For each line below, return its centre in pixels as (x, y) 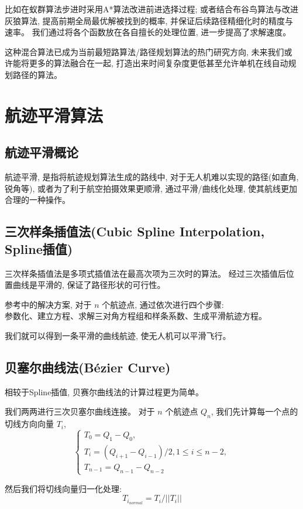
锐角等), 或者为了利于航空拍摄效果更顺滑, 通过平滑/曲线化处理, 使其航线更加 (151, 188)
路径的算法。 (37, 74)
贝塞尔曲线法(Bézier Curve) (88, 367)
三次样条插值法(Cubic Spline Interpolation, (135, 231)
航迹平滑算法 (54, 115)
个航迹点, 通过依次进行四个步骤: (163, 304)
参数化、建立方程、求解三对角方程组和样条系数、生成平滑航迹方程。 (136, 316)
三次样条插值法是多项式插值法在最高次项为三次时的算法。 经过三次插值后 (145, 273)
